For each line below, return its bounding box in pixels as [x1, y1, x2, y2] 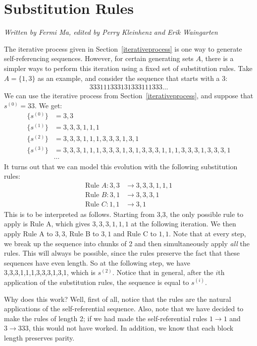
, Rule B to [65, 228, 99, 238]
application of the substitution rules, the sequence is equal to [4, 277, 189, 287]
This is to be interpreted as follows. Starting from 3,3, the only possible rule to [4, 208, 244, 219]
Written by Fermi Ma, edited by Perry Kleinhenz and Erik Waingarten [4, 27, 218, 37]
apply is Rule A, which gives [4, 218, 90, 229]
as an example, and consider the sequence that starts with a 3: [38, 72, 228, 83]
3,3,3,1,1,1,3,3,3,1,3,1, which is [4, 267, 96, 277]
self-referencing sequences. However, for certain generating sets [4, 53, 194, 64]
